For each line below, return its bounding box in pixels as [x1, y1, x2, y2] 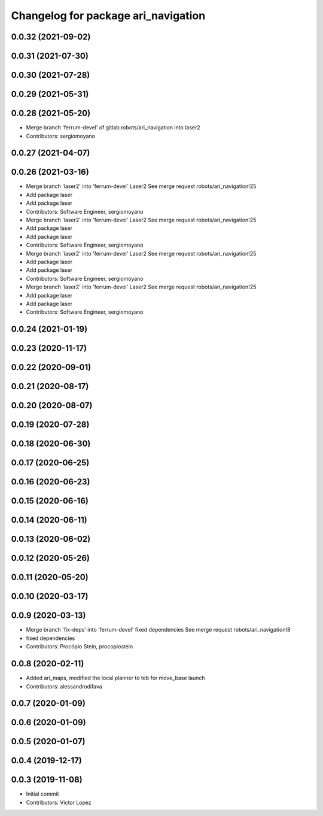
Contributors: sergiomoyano [26, 132, 96, 139]
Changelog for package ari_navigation [11, 9, 206, 22]
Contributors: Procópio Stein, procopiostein [26, 643, 133, 650]
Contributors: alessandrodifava [26, 682, 103, 690]
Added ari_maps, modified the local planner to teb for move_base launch [26, 674, 206, 682]
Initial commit [26, 790, 59, 797]
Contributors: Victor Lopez [26, 799, 92, 806]
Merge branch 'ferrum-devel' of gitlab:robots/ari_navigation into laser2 [26, 124, 200, 131]
